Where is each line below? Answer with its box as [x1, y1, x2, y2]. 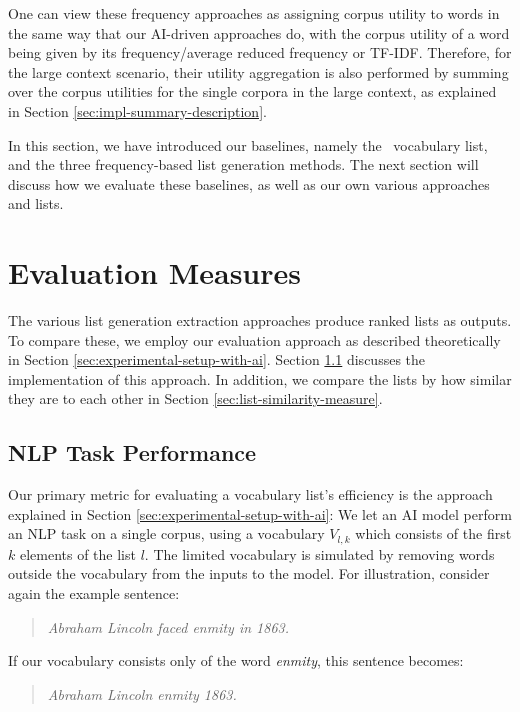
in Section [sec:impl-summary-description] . [8, 100, 267, 121]
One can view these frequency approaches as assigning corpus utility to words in [8, 3, 500, 23]
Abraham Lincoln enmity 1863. [47, 683, 237, 704]
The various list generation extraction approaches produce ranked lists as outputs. [8, 310, 512, 331]
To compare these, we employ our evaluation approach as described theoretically [8, 329, 501, 350]
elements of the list [19, 543, 136, 564]
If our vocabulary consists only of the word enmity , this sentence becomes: [8, 650, 464, 671]
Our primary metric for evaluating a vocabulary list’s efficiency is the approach [8, 484, 493, 505]
